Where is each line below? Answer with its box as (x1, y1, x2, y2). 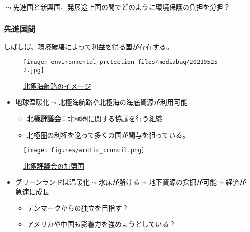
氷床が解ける (99, 177, 140, 187)
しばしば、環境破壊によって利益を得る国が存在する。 (4, 41, 173, 51)
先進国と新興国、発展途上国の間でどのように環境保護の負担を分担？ (13, 2, 230, 12)
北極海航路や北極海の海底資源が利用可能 (58, 97, 187, 107)
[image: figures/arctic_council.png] (23, 147, 145, 154)
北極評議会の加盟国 (23, 160, 84, 170)
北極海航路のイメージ (23, 80, 91, 91)
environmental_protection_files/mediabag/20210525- (51, 59, 221, 66)
